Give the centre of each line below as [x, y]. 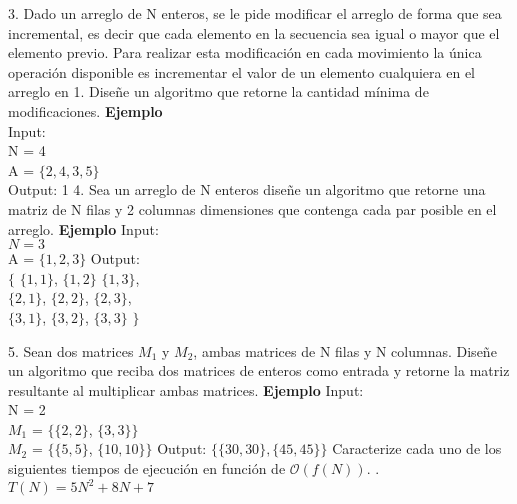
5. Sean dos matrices [71, 350]
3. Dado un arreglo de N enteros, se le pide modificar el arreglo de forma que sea [255, 13]
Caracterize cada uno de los [417, 448]
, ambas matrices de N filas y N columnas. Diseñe [345, 350]
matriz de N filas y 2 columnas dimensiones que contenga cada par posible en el [252, 208]
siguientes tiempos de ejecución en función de [147, 468]
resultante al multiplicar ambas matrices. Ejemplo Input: [186, 389]
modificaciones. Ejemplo [85, 110]
